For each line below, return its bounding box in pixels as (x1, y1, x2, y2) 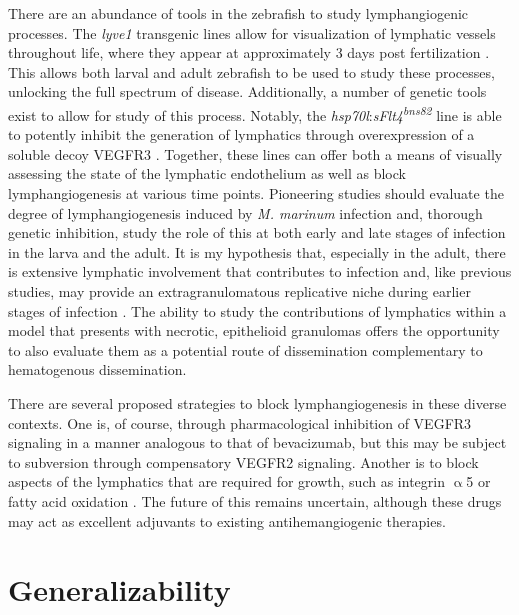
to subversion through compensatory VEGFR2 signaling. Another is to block (8, 451, 479, 472)
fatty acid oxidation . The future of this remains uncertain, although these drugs (8, 490, 502, 511)
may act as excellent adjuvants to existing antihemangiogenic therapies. (8, 510, 446, 531)
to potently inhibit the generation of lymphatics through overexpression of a (8, 124, 475, 145)
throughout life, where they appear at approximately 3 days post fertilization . (8, 42, 490, 63)
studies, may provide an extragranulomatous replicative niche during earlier (8, 280, 471, 301)
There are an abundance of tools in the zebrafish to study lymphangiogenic (8, 3, 469, 23)
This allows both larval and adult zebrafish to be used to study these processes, (8, 61, 495, 82)
